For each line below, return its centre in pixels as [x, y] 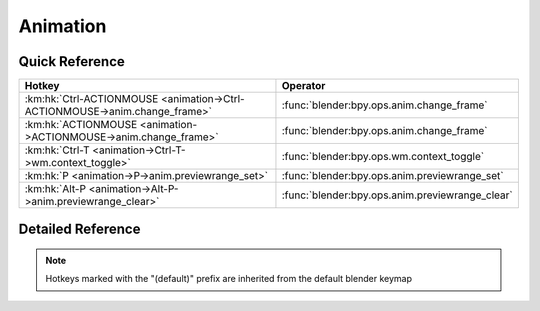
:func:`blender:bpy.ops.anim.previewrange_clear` [397, 195]
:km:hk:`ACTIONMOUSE [81, 125]
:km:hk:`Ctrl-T [57, 150]
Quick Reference [71, 61]
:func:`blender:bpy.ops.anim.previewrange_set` [392, 176]
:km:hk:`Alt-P [55, 189]
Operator [303, 86]
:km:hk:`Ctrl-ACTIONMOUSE [91, 99]
